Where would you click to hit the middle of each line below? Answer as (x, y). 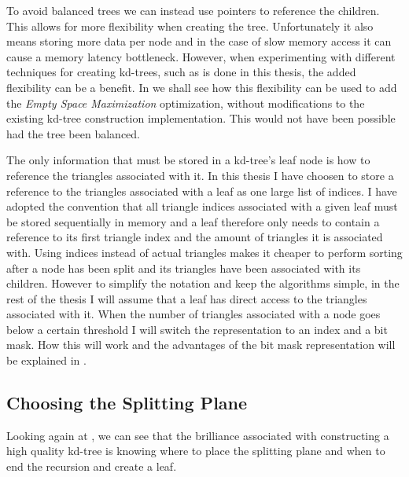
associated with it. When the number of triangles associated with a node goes (193, 314)
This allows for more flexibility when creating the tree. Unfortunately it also (190, 26)
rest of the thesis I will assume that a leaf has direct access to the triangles (187, 298)
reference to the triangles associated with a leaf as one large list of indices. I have (202, 191)
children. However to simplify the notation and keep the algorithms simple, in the (203, 283)
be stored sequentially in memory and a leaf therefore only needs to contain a (193, 221)
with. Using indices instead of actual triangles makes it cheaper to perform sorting (204, 252)
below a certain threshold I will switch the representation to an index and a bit (197, 329)
